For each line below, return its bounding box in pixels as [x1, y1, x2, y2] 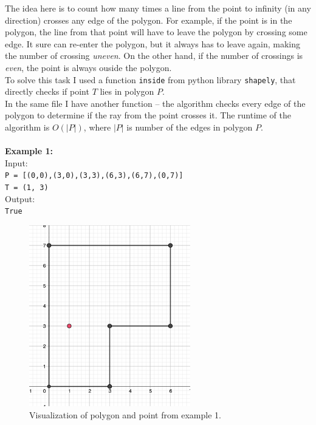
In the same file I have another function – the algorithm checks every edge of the [5, 97, 306, 109]
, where [83, 121, 111, 133]
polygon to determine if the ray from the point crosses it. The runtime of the [5, 109, 291, 121]
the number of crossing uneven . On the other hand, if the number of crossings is [5, 49, 303, 62]
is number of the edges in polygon [126, 121, 253, 133]
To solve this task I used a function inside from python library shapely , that [5, 73, 296, 86]
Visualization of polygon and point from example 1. [29, 408, 221, 421]
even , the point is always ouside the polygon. [5, 61, 172, 73]
